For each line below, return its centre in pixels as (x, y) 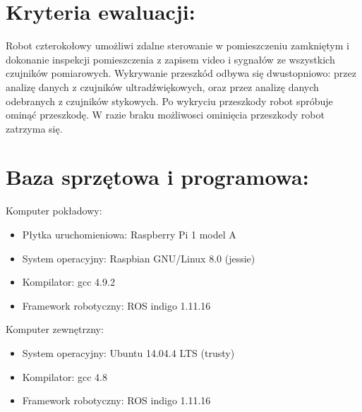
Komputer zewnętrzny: (55, 329)
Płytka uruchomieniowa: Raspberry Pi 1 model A (129, 234)
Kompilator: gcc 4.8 (65, 376)
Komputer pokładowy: (54, 211)
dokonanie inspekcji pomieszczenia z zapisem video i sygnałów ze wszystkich (170, 59)
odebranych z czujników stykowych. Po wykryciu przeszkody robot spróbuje (169, 101)
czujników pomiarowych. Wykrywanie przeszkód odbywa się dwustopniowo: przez (181, 73)
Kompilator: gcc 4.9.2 (68, 282)
